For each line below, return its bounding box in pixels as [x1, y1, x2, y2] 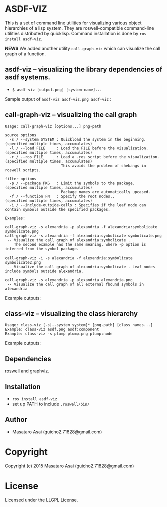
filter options [5, 176, 37, 181]
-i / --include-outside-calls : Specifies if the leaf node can [9, 202, 146, 208]
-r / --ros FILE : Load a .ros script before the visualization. [9, 154, 160, 159]
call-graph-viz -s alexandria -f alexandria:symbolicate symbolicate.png [5, 233, 162, 238]
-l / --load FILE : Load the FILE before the [9, 146, 115, 151]
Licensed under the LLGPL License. [5, 497, 78, 503]
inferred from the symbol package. [5, 246, 79, 251]
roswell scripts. [5, 167, 41, 173]
